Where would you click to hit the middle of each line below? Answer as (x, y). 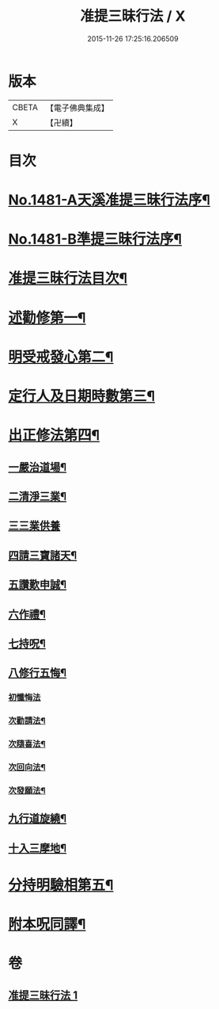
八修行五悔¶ (38, 673)
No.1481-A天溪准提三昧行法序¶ (109, 200)
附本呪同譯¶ (47, 925)
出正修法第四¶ (54, 436)
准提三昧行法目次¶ (68, 279)
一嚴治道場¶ (38, 467)
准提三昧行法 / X (133, 16)
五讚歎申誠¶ (38, 585)
